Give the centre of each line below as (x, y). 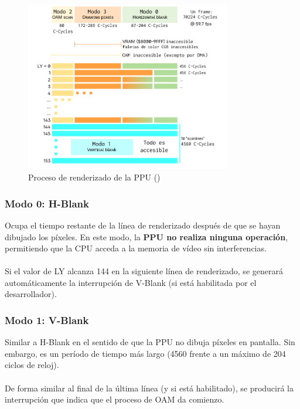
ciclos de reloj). (32, 365)
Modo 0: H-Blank (47, 203)
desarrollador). (31, 294)
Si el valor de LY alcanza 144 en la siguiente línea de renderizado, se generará (144, 271)
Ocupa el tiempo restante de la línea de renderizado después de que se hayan (143, 225)
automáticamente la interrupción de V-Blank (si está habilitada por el (131, 282)
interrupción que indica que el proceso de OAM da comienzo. (115, 399)
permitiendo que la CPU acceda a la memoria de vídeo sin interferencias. (136, 248)
